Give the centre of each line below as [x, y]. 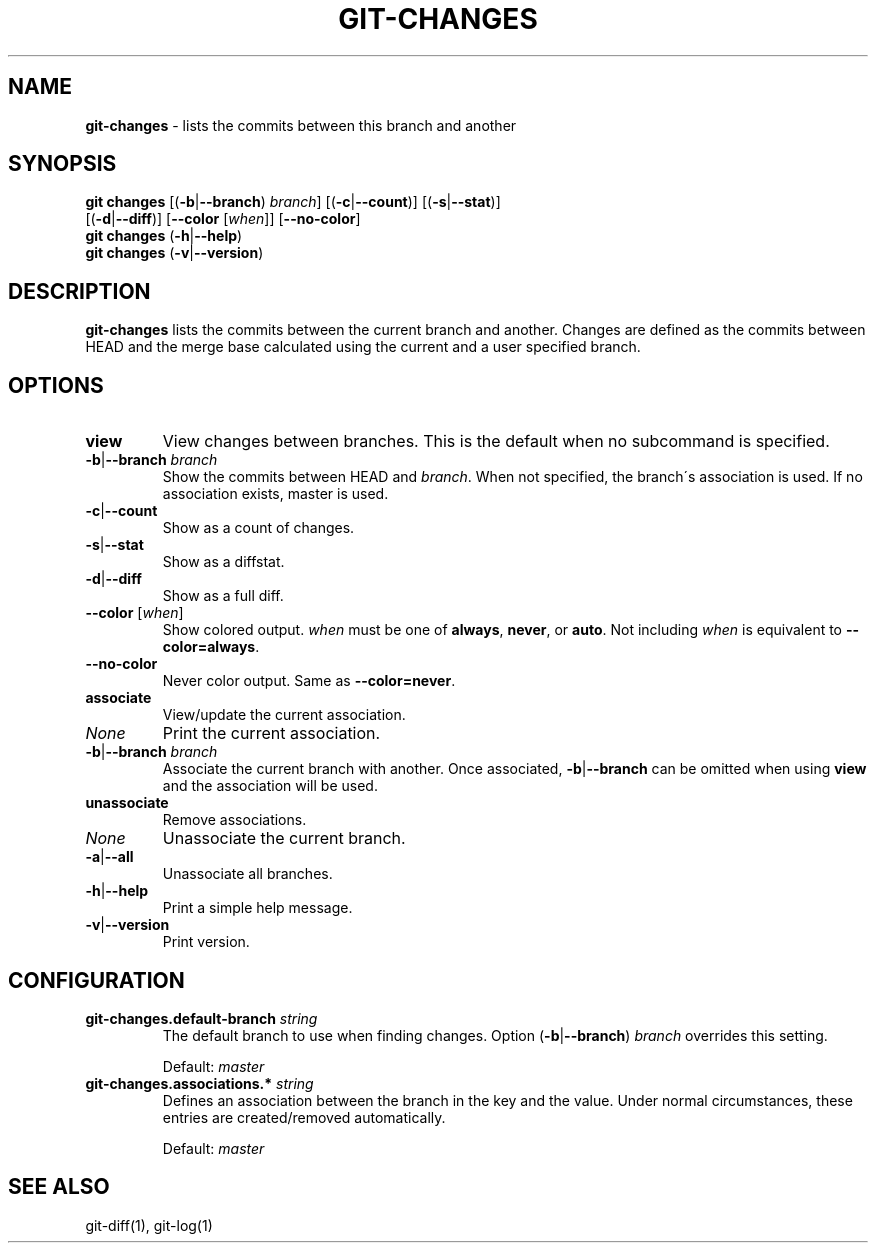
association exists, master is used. [275, 494]
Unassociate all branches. [247, 874]
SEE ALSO [59, 1187]
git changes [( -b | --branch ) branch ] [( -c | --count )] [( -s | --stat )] [293, 202]
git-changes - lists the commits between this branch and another [301, 125]
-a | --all [109, 857]
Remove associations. [234, 820]
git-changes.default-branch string [201, 1018]
